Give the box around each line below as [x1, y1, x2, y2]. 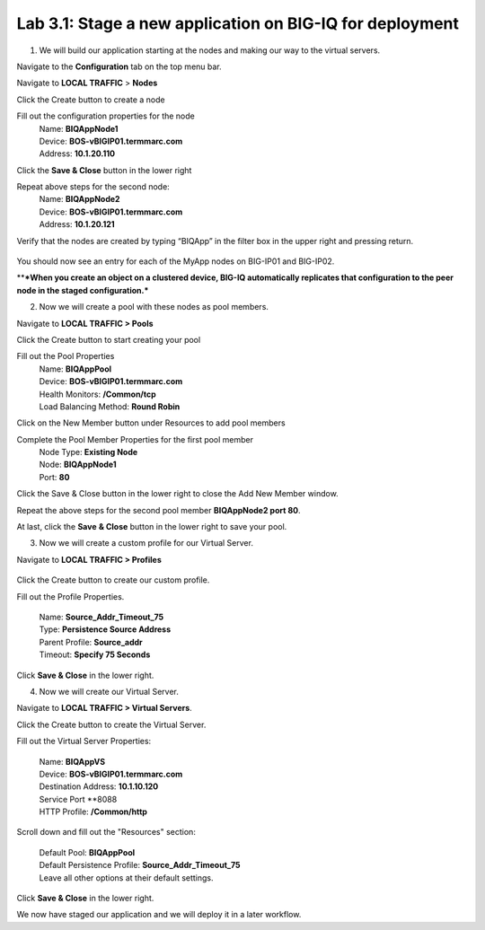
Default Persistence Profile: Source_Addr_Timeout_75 [39, 860, 241, 871]
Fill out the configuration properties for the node [16, 110, 195, 121]
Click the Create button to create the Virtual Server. [16, 719, 207, 730]
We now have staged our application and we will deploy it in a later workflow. [16, 909, 302, 920]
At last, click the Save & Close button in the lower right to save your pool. [16, 522, 287, 532]
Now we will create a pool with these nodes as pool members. [39, 302, 269, 312]
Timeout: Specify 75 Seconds [39, 649, 151, 660]
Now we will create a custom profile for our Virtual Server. [39, 538, 253, 548]
